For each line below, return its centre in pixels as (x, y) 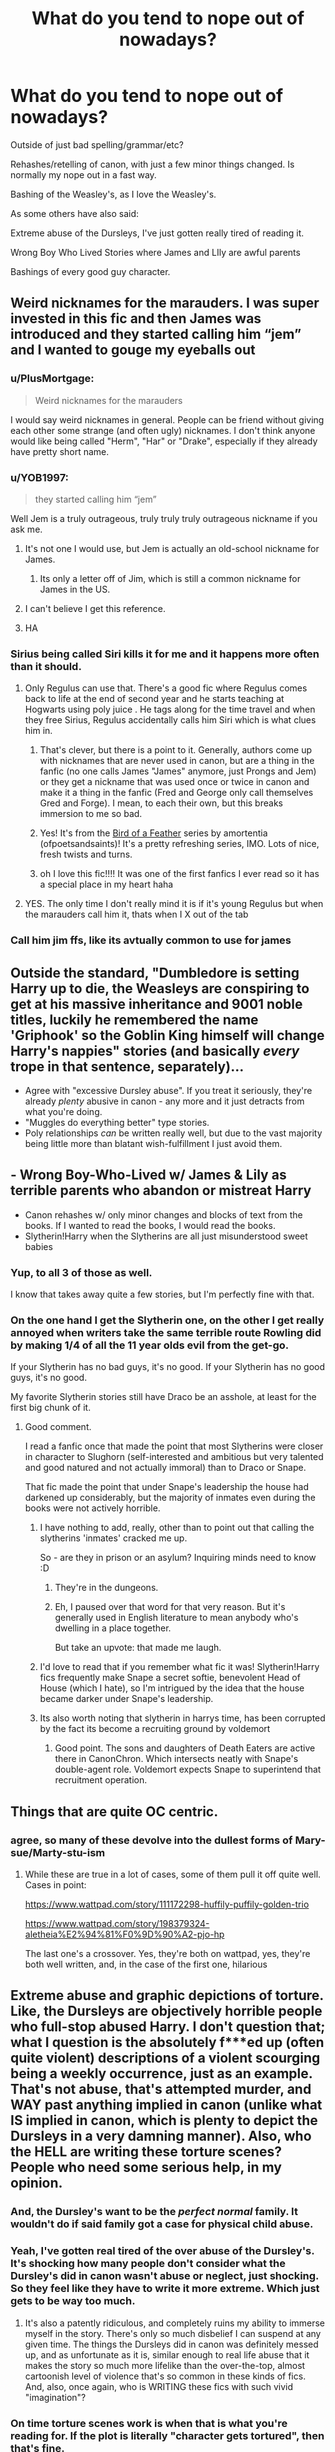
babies (38, 1246)
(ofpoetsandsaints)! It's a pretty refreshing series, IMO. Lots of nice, (179, 844)
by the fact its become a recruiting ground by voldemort (155, 1729)
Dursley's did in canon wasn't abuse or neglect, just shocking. (165, 2276)
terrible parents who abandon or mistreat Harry (161, 1190)
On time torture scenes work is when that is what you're (149, 2423)
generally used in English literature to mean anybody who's (176, 1618)
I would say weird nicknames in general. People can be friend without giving (167, 419)
